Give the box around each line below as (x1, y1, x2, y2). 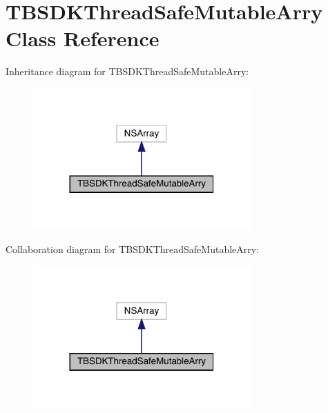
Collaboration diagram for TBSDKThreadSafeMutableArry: (6, 241, 260, 256)
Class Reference (6, 24, 160, 52)
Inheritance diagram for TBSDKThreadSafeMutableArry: (6, 64, 249, 79)
